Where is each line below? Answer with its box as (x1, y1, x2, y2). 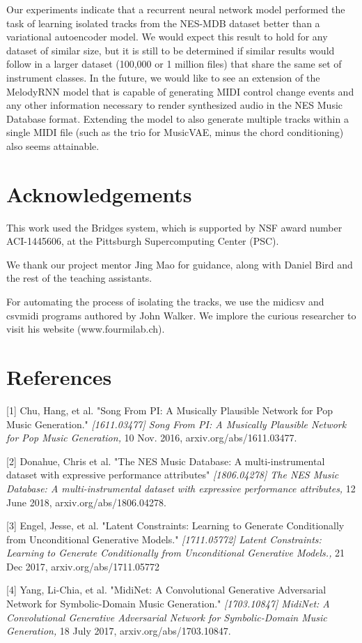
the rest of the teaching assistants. (6, 271, 152, 285)
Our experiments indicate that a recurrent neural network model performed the (6, 2, 345, 16)
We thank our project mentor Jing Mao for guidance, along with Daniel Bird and (6, 257, 353, 271)
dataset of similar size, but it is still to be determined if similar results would (6, 43, 335, 57)
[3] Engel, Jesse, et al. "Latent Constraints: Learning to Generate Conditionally (6, 518, 345, 533)
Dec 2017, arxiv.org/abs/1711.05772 (6, 559, 160, 573)
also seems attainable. (6, 138, 100, 153)
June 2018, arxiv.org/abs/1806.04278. (6, 494, 166, 509)
